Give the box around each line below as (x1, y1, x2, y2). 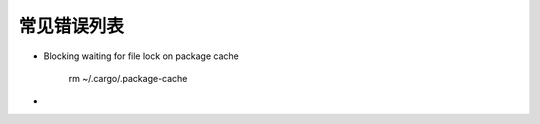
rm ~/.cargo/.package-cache (68, 72, 188, 84)
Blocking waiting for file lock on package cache (43, 50, 239, 62)
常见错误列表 (18, 15, 125, 37)
